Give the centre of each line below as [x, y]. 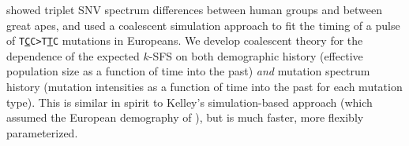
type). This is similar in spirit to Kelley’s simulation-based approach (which [189, 102]
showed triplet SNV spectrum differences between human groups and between [195, 9]
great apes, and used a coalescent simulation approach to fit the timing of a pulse [203, 25]
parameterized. [42, 132]
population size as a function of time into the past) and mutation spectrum [188, 71]
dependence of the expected [73, 55]
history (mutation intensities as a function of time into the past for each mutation [204, 87]
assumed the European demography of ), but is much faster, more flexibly [185, 117]
